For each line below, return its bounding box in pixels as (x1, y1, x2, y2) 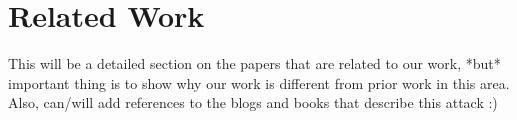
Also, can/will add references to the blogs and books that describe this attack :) (8, 92, 498, 113)
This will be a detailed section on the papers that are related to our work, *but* (8, 53, 501, 74)
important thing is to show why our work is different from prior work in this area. (8, 72, 510, 93)
